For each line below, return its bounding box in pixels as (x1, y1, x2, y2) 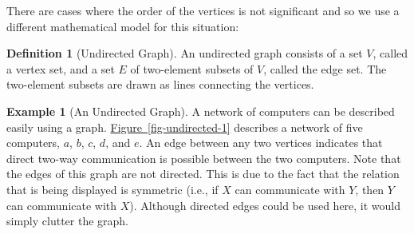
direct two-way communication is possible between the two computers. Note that (6, 149, 401, 166)
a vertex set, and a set (6, 60, 115, 77)
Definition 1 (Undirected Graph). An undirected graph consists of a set (6, 45, 363, 61)
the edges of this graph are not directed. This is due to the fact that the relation (6, 165, 400, 182)
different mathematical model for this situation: (6, 18, 239, 34)
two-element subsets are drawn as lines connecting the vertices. (6, 76, 314, 93)
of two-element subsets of (130, 60, 254, 77)
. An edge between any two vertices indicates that (139, 134, 383, 151)
